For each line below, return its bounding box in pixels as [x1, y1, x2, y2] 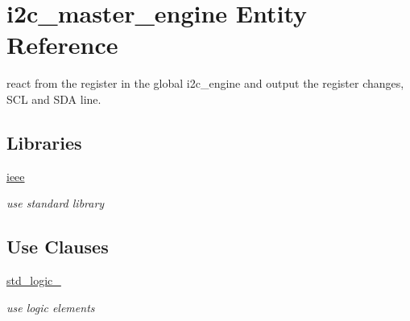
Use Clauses [6, 234, 109, 259]
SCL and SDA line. [6, 90, 101, 107]
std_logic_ [6, 272, 61, 289]
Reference [6, 28, 118, 61]
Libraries [6, 130, 82, 154]
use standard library [6, 195, 105, 212]
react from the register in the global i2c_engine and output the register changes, [6, 75, 404, 92]
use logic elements [6, 298, 95, 315]
